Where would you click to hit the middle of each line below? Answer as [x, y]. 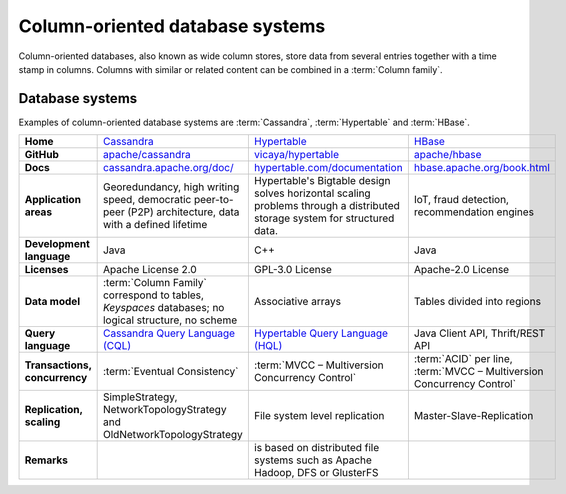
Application [53, 200]
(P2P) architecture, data [183, 212]
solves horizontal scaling [312, 193]
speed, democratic [147, 200]
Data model [52, 302]
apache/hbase [447, 155]
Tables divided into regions [477, 302]
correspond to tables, [153, 295]
